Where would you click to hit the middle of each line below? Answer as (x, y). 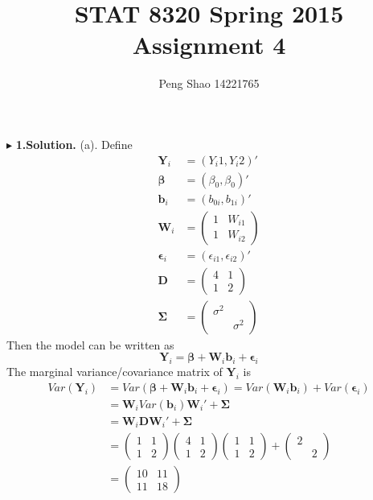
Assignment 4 (209, 45)
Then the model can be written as (90, 344)
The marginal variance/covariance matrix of (115, 372)
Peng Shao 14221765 (209, 83)
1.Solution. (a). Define (74, 144)
